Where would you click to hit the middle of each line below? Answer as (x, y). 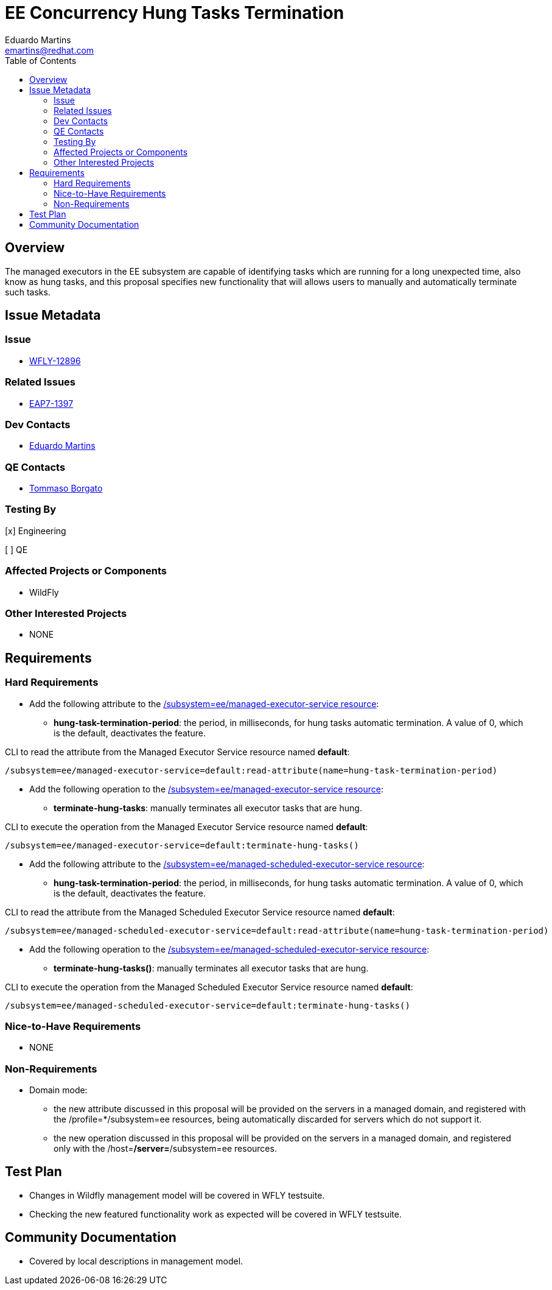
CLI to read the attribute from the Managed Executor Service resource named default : (177, 752)
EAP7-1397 (51, 403)
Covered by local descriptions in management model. (136, 1261)
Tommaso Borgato (66, 488)
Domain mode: (58, 1090)
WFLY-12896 (55, 361)
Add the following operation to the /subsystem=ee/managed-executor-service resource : (206, 789)
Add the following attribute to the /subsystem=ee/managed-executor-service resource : (204, 703)
